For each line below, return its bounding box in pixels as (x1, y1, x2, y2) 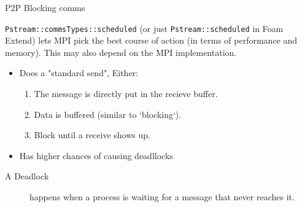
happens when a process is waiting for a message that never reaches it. (29, 190, 295, 203)
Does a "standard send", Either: (19, 66, 138, 79)
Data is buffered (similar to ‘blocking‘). (34, 107, 182, 120)
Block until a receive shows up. (34, 128, 150, 141)
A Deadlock (5, 170, 49, 182)
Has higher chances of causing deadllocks (19, 149, 173, 162)
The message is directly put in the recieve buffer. (34, 87, 218, 100)
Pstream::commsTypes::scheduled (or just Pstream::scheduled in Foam (5, 21, 284, 34)
